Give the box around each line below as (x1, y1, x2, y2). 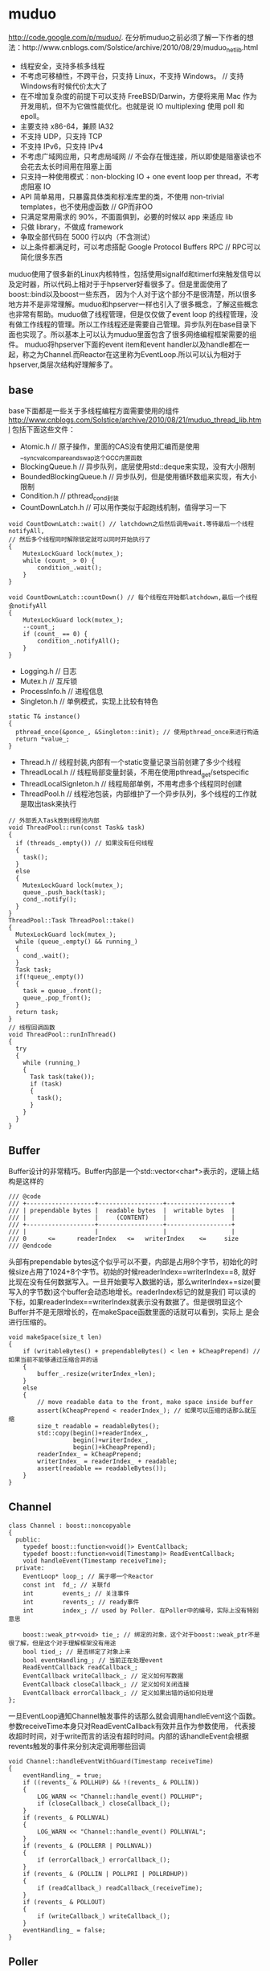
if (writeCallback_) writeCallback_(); (37, 1911, 171, 1920)
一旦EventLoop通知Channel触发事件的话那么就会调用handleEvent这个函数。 (8, 1710, 260, 1721)
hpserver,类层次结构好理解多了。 (8, 359, 118, 369)
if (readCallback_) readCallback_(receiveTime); (37, 1883, 203, 1892)
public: (15, 1535, 42, 1544)
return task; (15, 1008, 59, 1016)
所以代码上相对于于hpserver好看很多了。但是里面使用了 (43, 279, 228, 289)
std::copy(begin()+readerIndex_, (37, 1429, 149, 1437)
